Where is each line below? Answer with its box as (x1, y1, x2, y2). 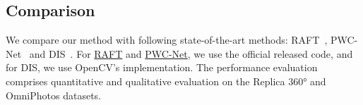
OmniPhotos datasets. (6, 87, 101, 102)
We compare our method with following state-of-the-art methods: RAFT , (6, 32, 328, 47)
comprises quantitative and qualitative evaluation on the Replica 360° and (6, 73, 326, 88)
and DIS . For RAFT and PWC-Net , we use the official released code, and (29, 46, 353, 61)
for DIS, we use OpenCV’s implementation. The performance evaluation (6, 60, 318, 75)
